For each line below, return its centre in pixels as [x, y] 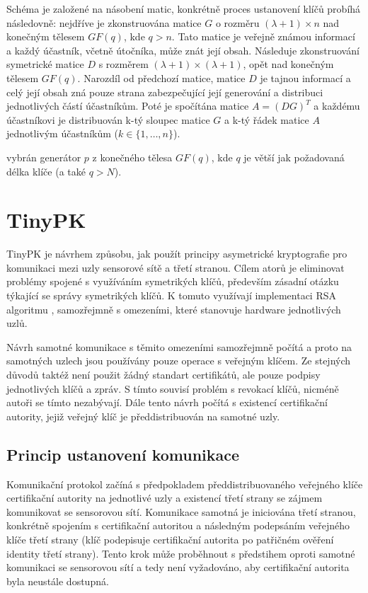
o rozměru [237, 22]
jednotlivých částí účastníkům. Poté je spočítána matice [128, 106]
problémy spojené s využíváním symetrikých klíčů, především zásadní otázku [173, 281]
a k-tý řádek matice [267, 119]
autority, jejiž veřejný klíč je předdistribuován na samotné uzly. [143, 416]
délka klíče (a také [46, 171]
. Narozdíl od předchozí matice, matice [161, 77]
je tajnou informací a [305, 77]
